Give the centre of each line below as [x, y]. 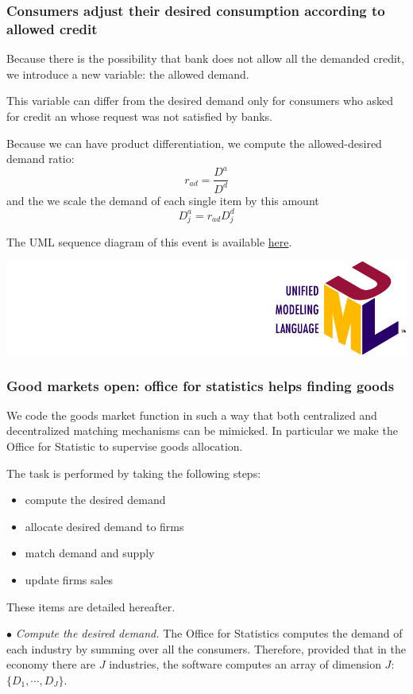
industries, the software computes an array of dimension [245, 664]
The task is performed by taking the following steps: [134, 473]
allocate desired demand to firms [104, 526]
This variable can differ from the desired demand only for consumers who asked [200, 101]
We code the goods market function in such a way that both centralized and [192, 415]
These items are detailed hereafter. [91, 606]
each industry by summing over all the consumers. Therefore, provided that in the [206, 648]
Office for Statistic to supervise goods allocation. [125, 446]
